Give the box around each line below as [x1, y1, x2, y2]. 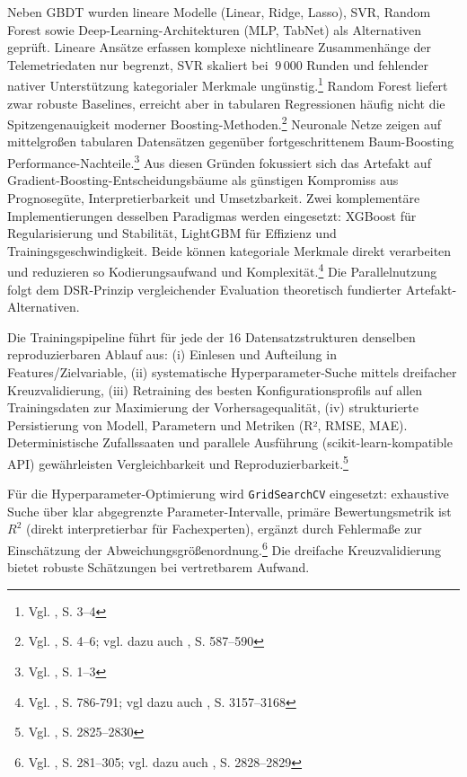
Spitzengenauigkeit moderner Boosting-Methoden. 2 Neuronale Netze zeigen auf [7, 112, 442, 133]
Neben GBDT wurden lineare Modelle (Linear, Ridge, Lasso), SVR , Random [7, 3, 431, 21]
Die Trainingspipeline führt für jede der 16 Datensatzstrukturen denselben [7, 327, 416, 346]
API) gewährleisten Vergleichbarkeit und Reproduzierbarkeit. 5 [7, 451, 348, 472]
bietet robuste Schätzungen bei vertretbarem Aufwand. [7, 558, 310, 577]
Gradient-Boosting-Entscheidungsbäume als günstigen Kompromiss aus [7, 171, 399, 190]
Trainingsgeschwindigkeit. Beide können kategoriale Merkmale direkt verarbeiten [7, 241, 452, 260]
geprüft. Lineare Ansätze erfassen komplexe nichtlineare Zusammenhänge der [7, 38, 432, 57]
